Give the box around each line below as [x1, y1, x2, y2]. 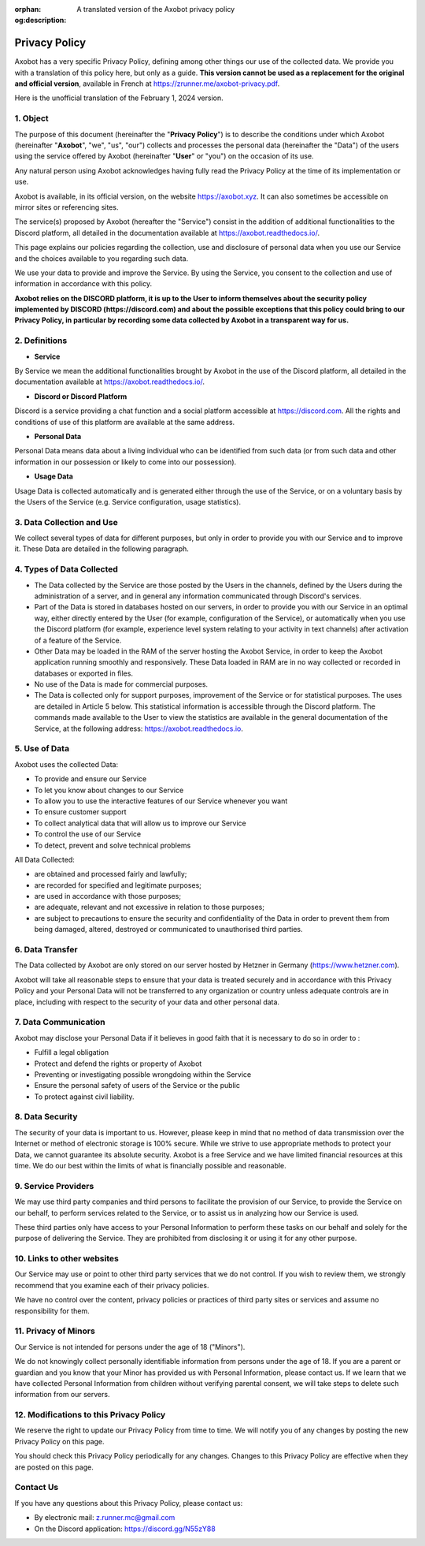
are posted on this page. [14, 1462, 94, 1472]
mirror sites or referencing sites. [14, 202, 119, 212]
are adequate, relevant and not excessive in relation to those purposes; [34, 903, 265, 912]
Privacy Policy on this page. [14, 1436, 105, 1446]
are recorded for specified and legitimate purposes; [34, 880, 202, 890]
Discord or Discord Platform [34, 391, 128, 401]
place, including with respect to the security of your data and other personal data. [14, 997, 279, 1007]
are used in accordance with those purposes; [34, 892, 181, 901]
